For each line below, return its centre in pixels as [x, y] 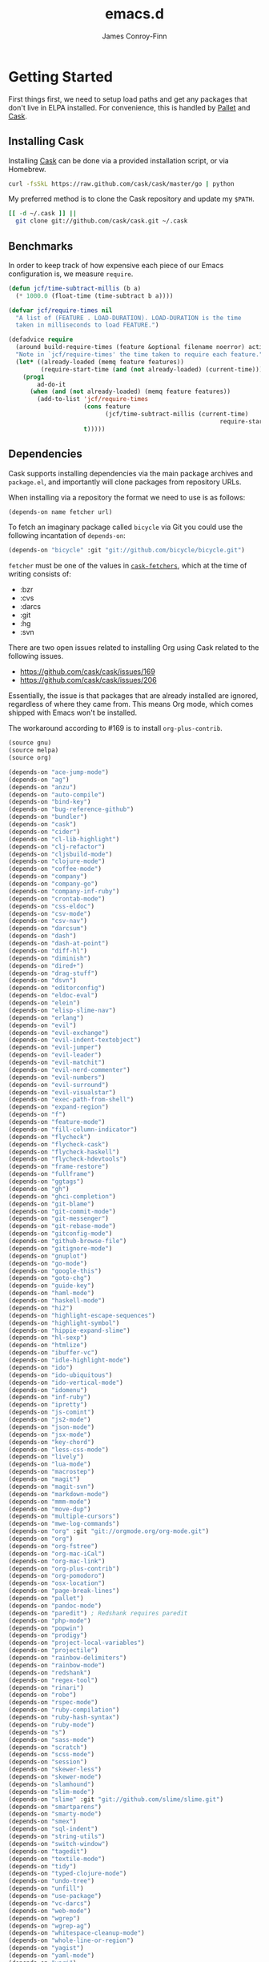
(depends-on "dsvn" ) [43, 981]
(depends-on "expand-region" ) [59, 1107]
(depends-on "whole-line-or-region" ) [71, 1941]
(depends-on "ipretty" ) [48, 1405]
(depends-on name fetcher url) [60, 512]
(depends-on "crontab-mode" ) [57, 899]
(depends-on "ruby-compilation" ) [64, 1710]
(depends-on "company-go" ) [53, 884]
